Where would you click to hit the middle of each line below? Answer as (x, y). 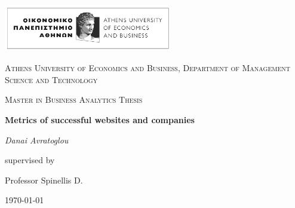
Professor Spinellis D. (44, 180)
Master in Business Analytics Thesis (74, 100)
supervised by (30, 160)
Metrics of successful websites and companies (100, 120)
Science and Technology (51, 79)
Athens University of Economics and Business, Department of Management (147, 68)
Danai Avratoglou (37, 140)
